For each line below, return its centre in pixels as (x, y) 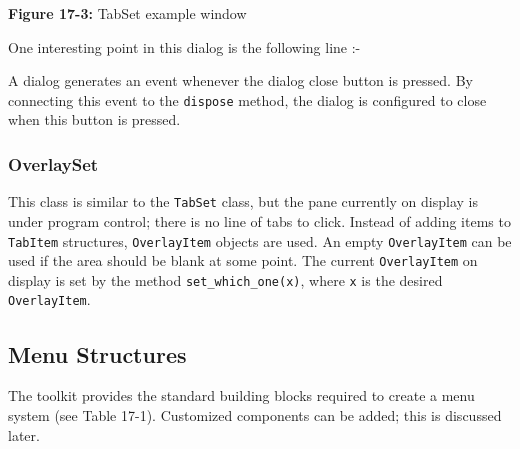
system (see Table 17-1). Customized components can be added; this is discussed (255, 414)
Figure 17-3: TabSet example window (127, 13)
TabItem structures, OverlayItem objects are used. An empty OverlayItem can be (260, 240)
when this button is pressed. (94, 119)
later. (24, 434)
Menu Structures (97, 353)
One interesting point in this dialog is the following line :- (184, 46)
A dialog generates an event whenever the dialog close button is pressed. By (240, 80)
